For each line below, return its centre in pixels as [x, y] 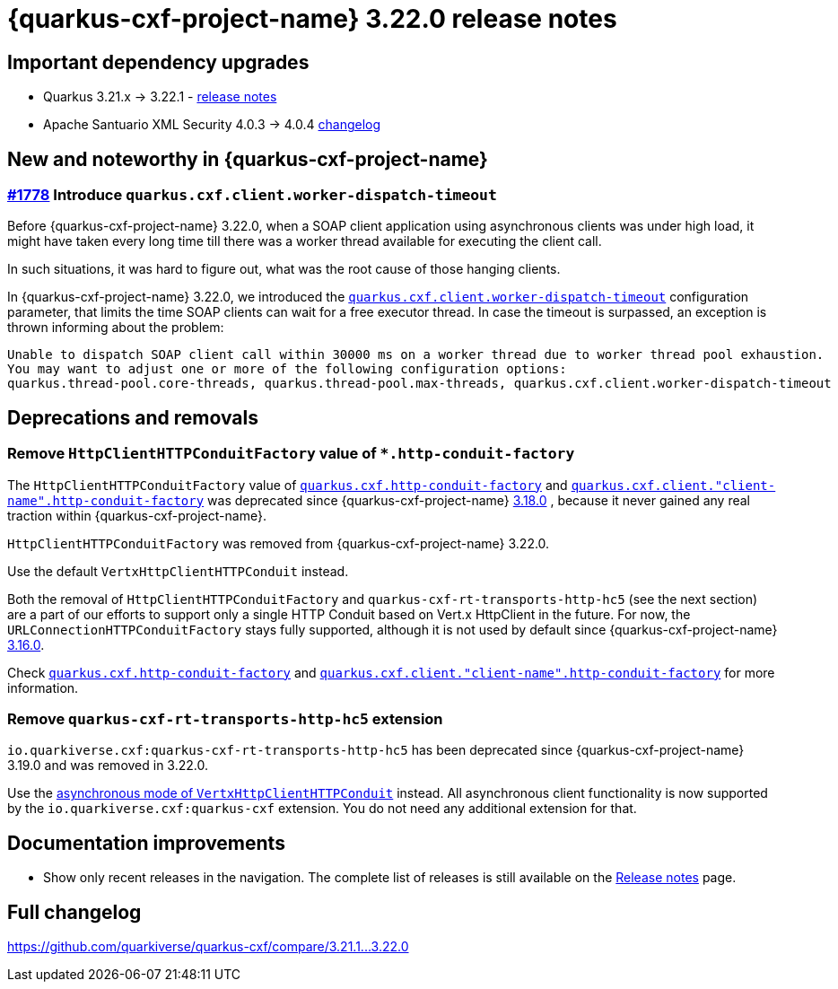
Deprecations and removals [133, 417]
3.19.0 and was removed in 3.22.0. [108, 766]
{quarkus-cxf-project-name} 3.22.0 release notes [312, 19]
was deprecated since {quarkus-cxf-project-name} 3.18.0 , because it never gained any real [479, 500]
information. [43, 687]
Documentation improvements [146, 843]
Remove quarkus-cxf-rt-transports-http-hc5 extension [225, 718]
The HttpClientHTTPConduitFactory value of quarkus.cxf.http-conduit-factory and [288, 485]
